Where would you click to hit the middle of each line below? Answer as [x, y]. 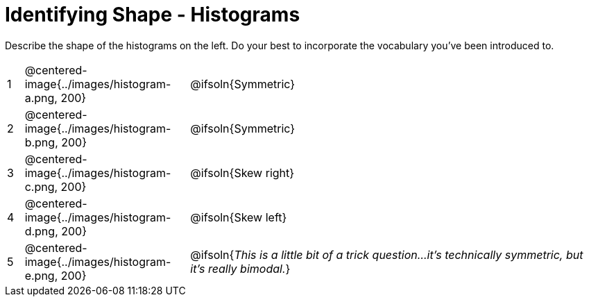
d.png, [41, 231]
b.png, [41, 142]
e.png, [41, 275]
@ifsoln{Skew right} [242, 173]
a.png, [41, 98]
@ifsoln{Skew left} [239, 217]
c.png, [41, 186]
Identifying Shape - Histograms [153, 15]
